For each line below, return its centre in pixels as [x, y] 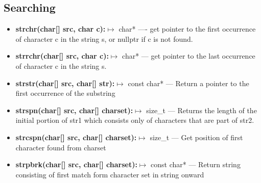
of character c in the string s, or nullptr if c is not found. [104, 38]
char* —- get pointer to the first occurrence [187, 29]
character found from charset [61, 147]
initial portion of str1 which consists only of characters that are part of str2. [135, 120]
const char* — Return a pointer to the [188, 83]
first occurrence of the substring [65, 93]
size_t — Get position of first [196, 137]
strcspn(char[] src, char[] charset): [76, 137]
